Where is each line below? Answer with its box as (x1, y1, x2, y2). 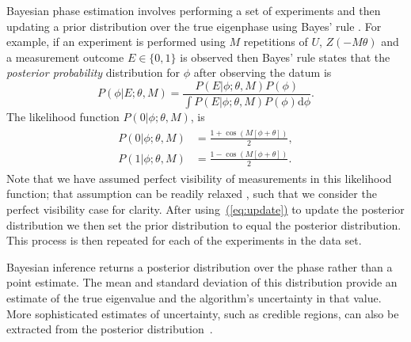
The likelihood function (6, 108, 120, 124)
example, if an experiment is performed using (6, 33, 226, 50)
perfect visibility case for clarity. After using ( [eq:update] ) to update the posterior (6, 201, 405, 218)
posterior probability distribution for (6, 64, 180, 81)
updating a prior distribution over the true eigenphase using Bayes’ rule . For (6, 17, 382, 34)
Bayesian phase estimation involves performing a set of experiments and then (6, 2, 381, 18)
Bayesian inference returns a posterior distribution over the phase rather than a (6, 258, 393, 275)
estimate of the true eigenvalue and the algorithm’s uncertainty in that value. (6, 290, 382, 306)
